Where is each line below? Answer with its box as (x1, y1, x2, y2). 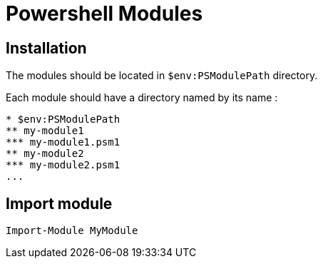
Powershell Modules (6, 1, 203, 26)
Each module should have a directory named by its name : (6, 91, 278, 104)
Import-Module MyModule (6, 225, 138, 237)
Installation (6, 39, 87, 57)
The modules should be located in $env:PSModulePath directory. (6, 69, 318, 82)
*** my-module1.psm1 (6, 136, 121, 148)
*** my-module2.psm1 (6, 159, 121, 171)
